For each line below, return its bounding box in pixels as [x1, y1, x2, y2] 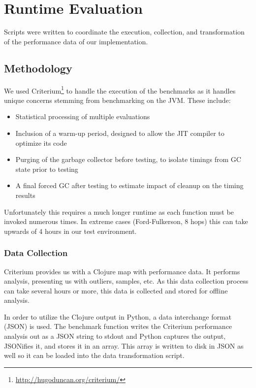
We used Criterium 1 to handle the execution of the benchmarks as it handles [4, 84, 236, 96]
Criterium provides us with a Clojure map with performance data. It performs [4, 266, 240, 276]
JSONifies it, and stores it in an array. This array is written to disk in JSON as [4, 340, 244, 351]
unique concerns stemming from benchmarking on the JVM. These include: [4, 95, 231, 105]
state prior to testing [15, 163, 78, 174]
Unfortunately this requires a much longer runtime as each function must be [4, 206, 234, 217]
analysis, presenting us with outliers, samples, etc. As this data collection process [4, 276, 249, 286]
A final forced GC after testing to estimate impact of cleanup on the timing [15, 180, 244, 191]
